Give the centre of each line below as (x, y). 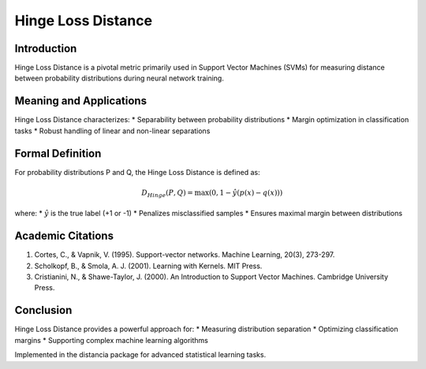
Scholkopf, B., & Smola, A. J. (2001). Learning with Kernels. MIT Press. (148, 266)
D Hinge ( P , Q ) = (167, 193)
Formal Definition (58, 153)
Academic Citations (64, 236)
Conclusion (43, 310)
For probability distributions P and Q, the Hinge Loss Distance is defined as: (137, 172)
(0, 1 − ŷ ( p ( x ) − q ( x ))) (246, 192)
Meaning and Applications (81, 101)
